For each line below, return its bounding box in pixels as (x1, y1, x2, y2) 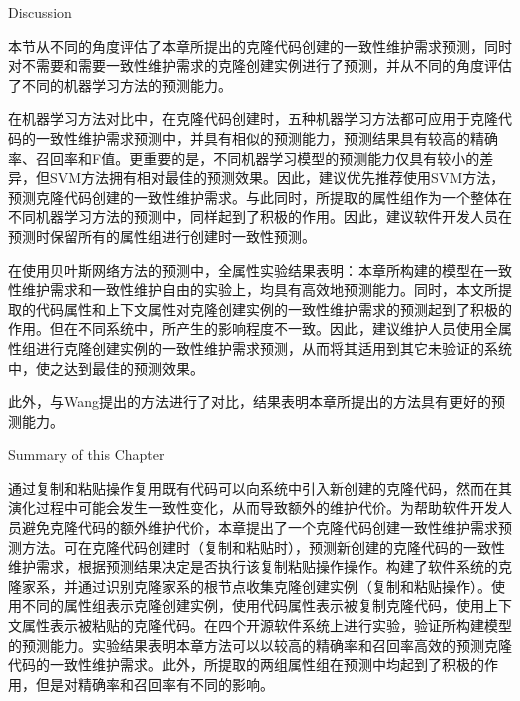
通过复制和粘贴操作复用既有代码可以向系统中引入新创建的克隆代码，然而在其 (8, 477, 512, 498)
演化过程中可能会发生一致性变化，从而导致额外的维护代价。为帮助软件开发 (8, 497, 498, 518)
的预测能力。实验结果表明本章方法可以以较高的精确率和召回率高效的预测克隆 (8, 634, 512, 655)
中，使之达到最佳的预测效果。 (8, 357, 204, 378)
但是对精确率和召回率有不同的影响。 (35, 673, 274, 694)
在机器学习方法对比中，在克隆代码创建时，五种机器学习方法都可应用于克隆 (8, 108, 498, 129)
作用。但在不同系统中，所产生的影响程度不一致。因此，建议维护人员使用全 (8, 318, 498, 339)
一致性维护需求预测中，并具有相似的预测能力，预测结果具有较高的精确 (35, 127, 498, 148)
